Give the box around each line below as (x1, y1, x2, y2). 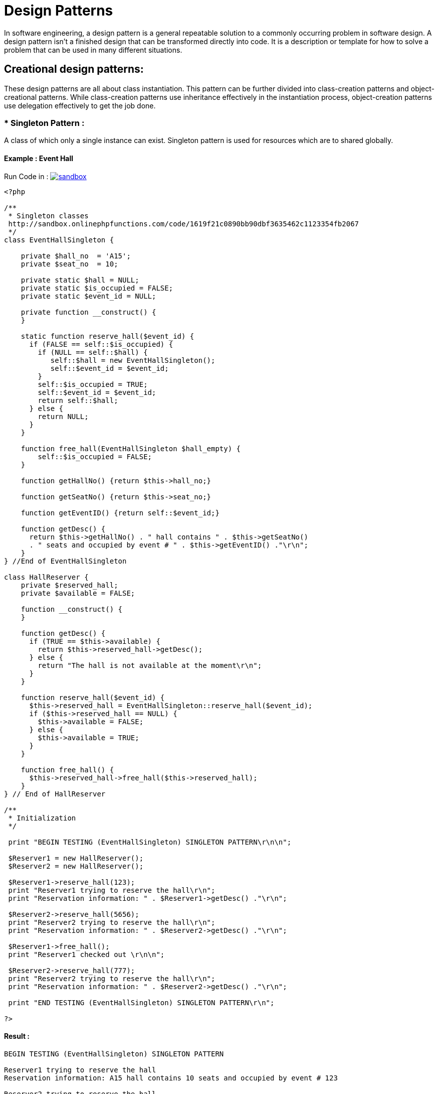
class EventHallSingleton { (4, 235, 114, 244)
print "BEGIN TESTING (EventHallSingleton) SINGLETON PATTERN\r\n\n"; (8, 838, 292, 846)
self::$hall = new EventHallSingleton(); (50, 356, 215, 364)
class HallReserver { (4, 573, 89, 581)
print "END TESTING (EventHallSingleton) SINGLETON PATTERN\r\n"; (8, 998, 275, 1007)
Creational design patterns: (4, 63, 144, 76)
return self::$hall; (38, 396, 118, 404)
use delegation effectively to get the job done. (4, 101, 156, 110)
